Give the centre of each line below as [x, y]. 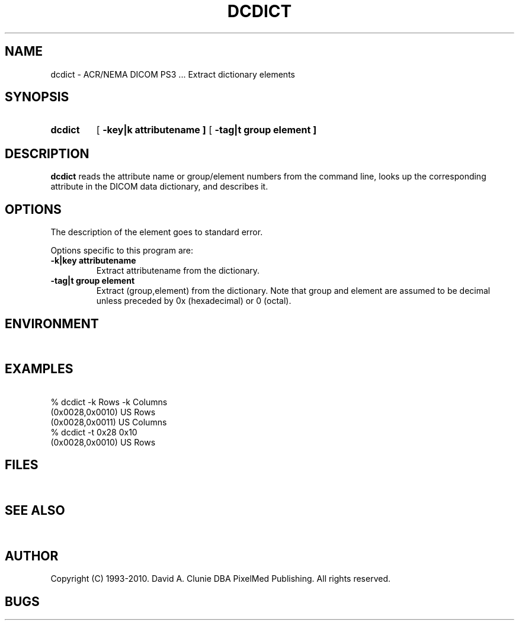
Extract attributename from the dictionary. [178, 271]
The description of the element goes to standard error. [157, 232]
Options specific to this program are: [122, 251]
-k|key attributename [93, 261]
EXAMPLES [39, 369]
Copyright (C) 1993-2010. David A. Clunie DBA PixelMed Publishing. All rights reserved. [221, 579]
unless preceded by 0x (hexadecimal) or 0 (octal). [194, 301]
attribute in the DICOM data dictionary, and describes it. [159, 187]
